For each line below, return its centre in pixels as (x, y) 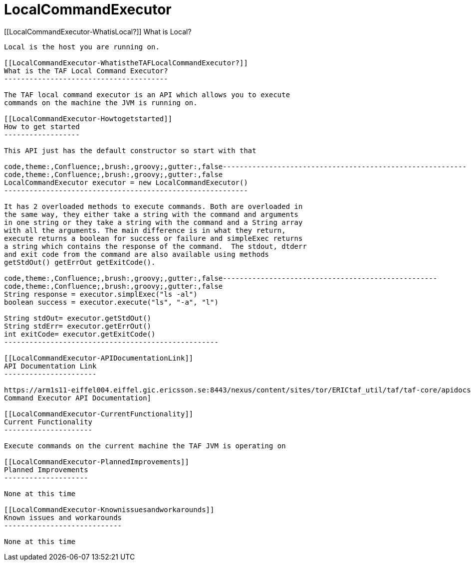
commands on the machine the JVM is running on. (101, 102)
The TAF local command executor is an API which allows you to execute (147, 94)
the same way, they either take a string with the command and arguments (151, 214)
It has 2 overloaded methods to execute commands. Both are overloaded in (153, 206)
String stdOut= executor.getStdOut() (78, 318)
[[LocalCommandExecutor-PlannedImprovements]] (97, 462)
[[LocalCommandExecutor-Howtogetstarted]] (88, 118)
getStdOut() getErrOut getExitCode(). (80, 262)
